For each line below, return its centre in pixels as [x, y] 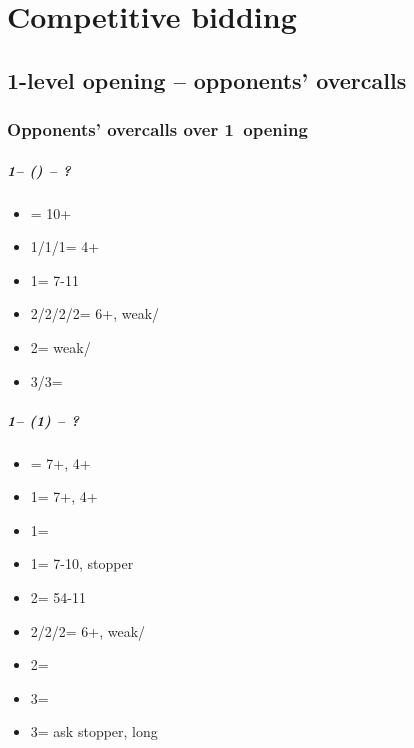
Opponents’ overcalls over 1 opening [157, 129]
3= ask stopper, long [94, 731]
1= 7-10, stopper [82, 563]
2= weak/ [60, 346]
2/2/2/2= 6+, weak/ [95, 313]
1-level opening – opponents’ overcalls [207, 79]
